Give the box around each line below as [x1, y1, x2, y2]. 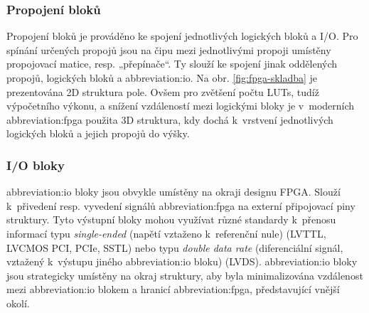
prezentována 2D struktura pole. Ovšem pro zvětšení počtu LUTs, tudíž [6, 84, 319, 99]
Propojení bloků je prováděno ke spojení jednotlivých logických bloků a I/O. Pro [6, 28, 358, 43]
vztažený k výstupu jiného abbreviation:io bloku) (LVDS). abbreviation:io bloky [6, 254, 358, 269]
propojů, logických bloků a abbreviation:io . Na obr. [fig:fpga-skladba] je [6, 70, 318, 85]
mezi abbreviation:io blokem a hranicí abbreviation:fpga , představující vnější [6, 282, 340, 297]
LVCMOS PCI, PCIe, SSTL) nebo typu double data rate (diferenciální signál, [6, 240, 343, 255]
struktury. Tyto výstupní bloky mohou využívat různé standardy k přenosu [6, 212, 336, 227]
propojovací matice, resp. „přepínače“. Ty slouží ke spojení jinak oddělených [6, 56, 338, 71]
